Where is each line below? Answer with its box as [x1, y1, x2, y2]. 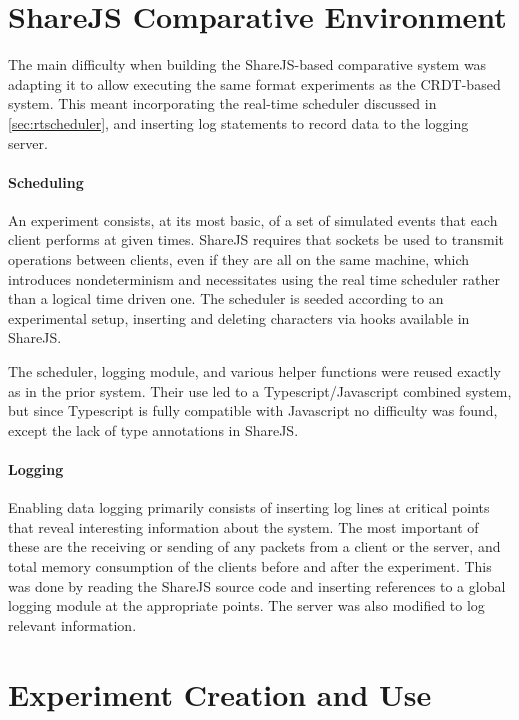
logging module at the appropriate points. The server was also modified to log [8, 595, 485, 616]
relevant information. [8, 614, 137, 635]
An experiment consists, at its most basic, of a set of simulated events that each [8, 209, 498, 230]
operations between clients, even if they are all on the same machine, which [8, 249, 470, 270]
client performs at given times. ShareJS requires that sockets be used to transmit [8, 229, 504, 250]
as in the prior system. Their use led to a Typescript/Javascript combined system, [8, 380, 512, 401]
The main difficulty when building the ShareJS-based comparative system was [8, 54, 487, 75]
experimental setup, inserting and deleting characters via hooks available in [8, 307, 470, 328]
